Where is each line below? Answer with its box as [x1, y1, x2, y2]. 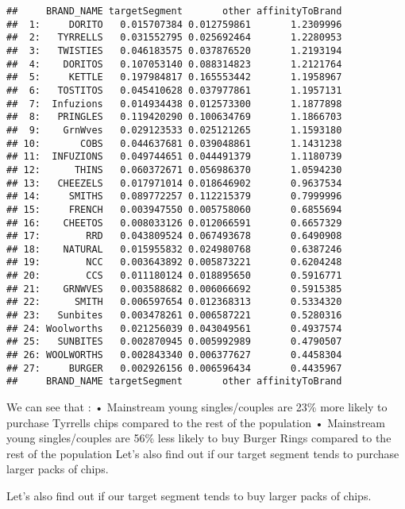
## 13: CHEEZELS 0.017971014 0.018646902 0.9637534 [6, 177, 342, 189]
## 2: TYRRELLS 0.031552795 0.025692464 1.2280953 [6, 32, 342, 44]
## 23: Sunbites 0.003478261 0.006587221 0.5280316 [6, 310, 342, 322]
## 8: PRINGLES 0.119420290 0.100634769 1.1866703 [6, 111, 342, 123]
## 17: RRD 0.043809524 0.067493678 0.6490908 [6, 230, 342, 242]
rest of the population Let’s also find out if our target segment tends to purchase [6, 445, 399, 461]
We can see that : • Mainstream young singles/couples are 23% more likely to [6, 399, 388, 415]
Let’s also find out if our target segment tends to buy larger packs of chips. [6, 488, 372, 503]
